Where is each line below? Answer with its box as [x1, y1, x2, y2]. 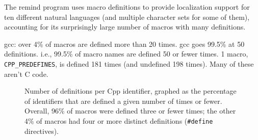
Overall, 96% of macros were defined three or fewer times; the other [24, 105, 236, 116]
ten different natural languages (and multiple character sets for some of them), [4, 11, 250, 22]
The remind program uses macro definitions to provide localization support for [4, 2, 250, 12]
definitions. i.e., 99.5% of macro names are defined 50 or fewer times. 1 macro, [4, 48, 248, 59]
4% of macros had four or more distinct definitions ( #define [24, 116, 213, 126]
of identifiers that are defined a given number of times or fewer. [24, 95, 222, 106]
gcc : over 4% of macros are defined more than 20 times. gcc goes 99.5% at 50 [4, 38, 245, 49]
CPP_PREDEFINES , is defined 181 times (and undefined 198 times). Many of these [4, 58, 254, 69]
